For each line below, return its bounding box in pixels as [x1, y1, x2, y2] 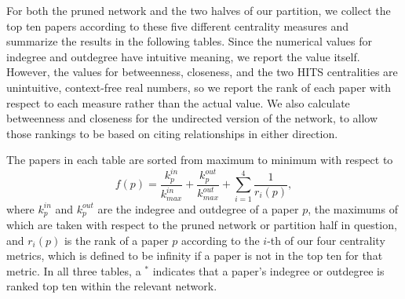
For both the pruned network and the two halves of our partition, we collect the [6, 2, 391, 18]
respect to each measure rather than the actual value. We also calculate [6, 94, 350, 111]
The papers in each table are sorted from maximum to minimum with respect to [6, 151, 393, 168]
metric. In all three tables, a [6, 262, 141, 279]
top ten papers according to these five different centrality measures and [6, 17, 349, 34]
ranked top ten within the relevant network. [6, 278, 217, 294]
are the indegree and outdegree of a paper [97, 200, 299, 217]
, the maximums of [308, 200, 398, 217]
